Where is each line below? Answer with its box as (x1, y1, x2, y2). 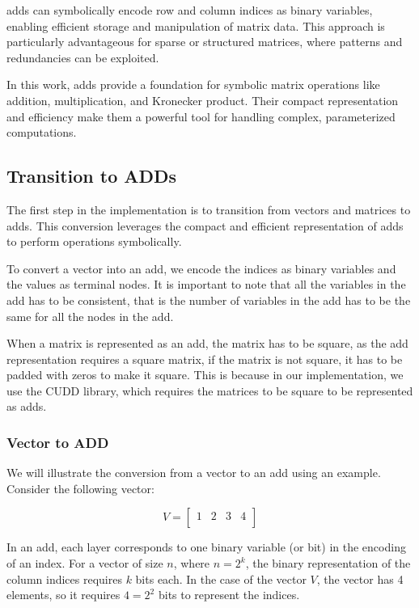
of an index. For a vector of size (6, 555, 163, 572)
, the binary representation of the (245, 555, 411, 572)
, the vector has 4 (316, 570, 404, 587)
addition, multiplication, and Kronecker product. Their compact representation (6, 91, 399, 108)
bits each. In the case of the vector (135, 570, 307, 587)
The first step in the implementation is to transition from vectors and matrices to (6, 201, 411, 217)
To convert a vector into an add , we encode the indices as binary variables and (6, 260, 396, 277)
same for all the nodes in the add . (6, 307, 174, 324)
